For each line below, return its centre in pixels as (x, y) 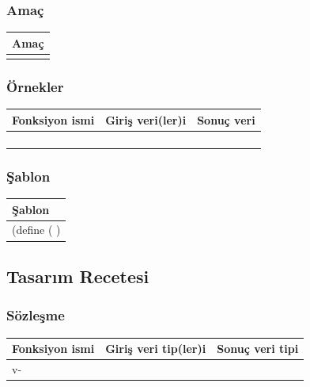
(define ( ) (36, 230)
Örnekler (35, 86)
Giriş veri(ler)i (146, 119)
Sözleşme (36, 315)
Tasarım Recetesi (78, 276)
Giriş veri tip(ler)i (156, 349)
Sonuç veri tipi (258, 349)
